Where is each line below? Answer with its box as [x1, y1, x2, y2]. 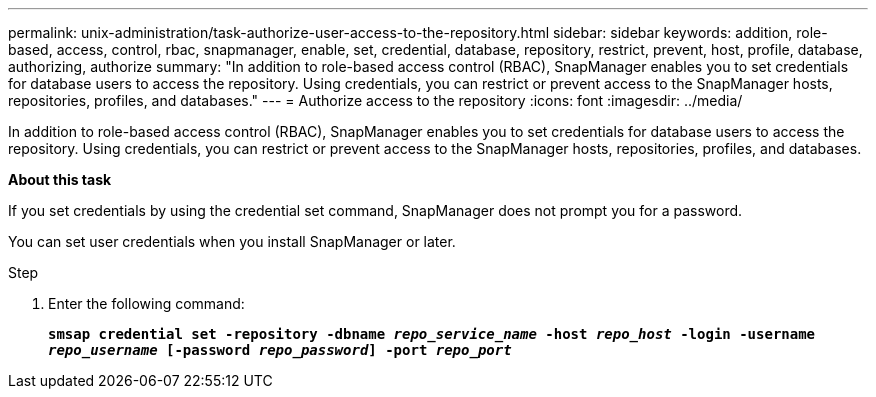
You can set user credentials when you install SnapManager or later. [8, 233, 456, 250]
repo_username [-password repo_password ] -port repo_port [48, 342, 512, 358]
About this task [8, 171, 112, 188]
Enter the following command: [48, 295, 245, 312]
